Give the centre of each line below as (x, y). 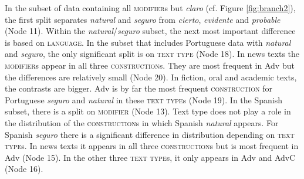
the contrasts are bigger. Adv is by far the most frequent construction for (139, 88)
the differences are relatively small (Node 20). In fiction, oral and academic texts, (151, 77)
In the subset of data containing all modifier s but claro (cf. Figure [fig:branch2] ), (150, 8)
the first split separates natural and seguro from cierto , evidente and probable (143, 19)
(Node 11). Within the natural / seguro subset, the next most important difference (150, 31)
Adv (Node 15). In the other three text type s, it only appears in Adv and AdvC (150, 157)
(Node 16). (24, 169)
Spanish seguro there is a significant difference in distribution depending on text (150, 134)
